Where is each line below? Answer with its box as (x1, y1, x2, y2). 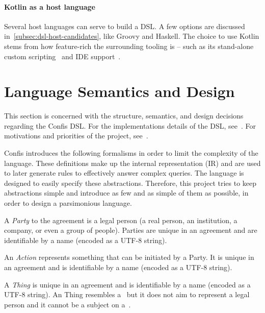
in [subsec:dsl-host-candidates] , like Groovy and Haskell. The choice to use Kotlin (4, 31, 259, 41)
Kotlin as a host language (4, 1, 95, 12)
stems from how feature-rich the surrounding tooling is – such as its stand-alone (4, 40, 254, 51)
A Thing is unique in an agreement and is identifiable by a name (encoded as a (4, 279, 251, 290)
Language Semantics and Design (4, 81, 235, 102)
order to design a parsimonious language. (4, 198, 132, 208)
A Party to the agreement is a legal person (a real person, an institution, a (4, 214, 237, 225)
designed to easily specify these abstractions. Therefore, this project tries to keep (4, 177, 257, 188)
